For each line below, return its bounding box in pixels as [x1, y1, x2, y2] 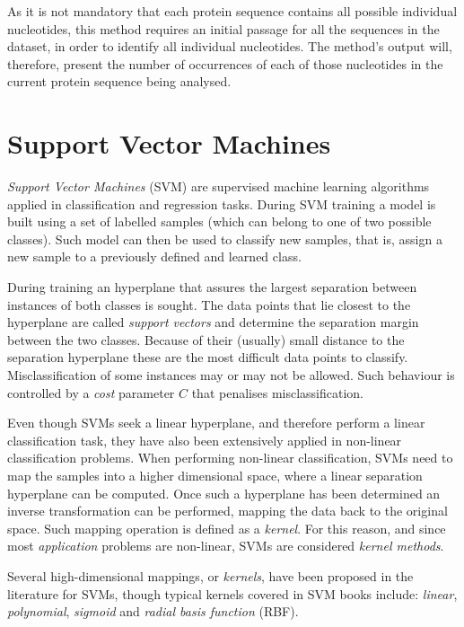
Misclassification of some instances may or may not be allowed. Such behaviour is [7, 366, 455, 384]
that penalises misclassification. [191, 383, 364, 402]
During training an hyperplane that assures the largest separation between [7, 278, 417, 296]
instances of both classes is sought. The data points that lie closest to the [7, 295, 411, 313]
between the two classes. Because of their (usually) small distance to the [7, 330, 405, 349]
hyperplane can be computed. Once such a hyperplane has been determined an [7, 483, 441, 502]
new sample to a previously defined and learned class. [7, 247, 302, 266]
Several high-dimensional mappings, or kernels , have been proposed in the [7, 566, 414, 585]
